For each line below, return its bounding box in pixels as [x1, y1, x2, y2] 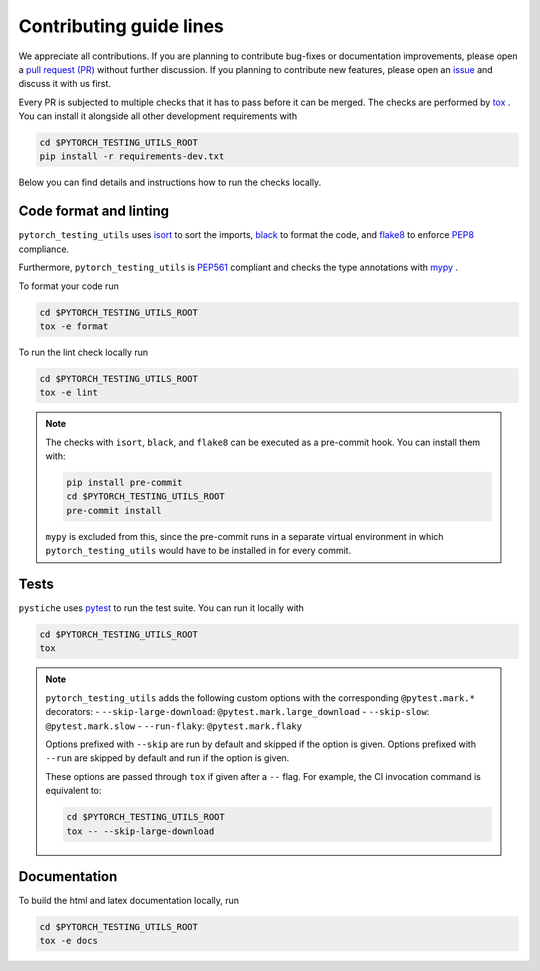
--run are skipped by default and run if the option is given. [45, 752, 290, 764]
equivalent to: [45, 785, 102, 797]
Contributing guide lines [18, 15, 225, 37]
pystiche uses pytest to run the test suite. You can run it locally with [18, 602, 305, 614]
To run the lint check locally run [18, 346, 149, 358]
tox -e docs [39, 935, 99, 947]
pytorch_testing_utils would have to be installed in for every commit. [45, 545, 352, 557]
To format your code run [18, 280, 119, 292]
